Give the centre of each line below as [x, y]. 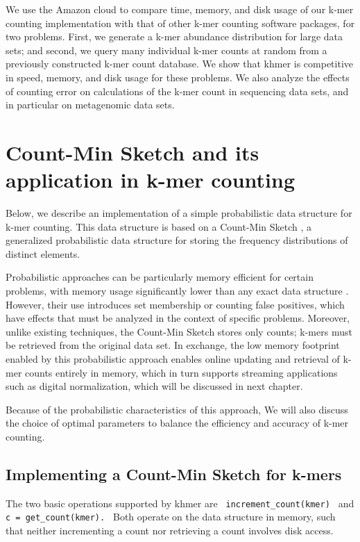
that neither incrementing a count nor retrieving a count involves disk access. [170, 531]
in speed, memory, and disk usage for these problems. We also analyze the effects [178, 77]
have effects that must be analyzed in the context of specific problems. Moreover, [178, 318]
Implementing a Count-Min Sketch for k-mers [174, 474]
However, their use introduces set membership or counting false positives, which [175, 304]
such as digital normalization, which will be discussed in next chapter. [154, 386]
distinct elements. [43, 253]
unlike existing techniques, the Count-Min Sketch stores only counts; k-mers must [179, 331]
